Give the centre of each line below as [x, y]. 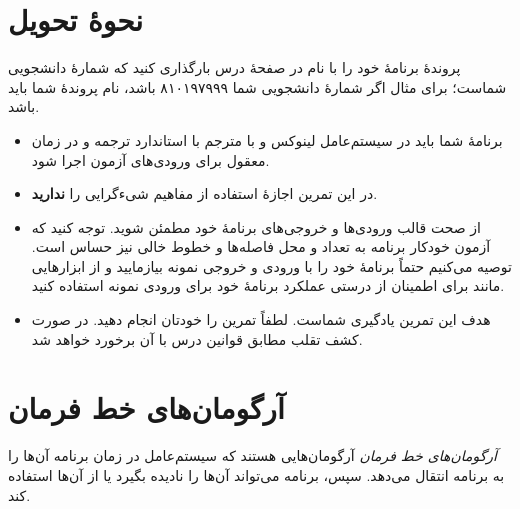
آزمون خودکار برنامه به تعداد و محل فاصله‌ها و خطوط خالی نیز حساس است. [261, 246]
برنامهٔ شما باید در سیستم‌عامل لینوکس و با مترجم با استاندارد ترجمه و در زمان [267, 139]
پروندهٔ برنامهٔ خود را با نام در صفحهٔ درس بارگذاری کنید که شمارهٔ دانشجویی [234, 67]
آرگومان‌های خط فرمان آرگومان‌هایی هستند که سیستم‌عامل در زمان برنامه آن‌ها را [253, 455]
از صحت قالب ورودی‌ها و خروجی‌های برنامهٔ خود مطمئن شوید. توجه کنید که [256, 226]
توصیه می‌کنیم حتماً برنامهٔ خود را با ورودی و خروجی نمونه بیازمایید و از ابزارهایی [271, 265]
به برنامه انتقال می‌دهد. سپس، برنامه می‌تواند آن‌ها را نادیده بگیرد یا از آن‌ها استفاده [256, 474]
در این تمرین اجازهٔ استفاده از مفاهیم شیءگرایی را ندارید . [204, 193]
